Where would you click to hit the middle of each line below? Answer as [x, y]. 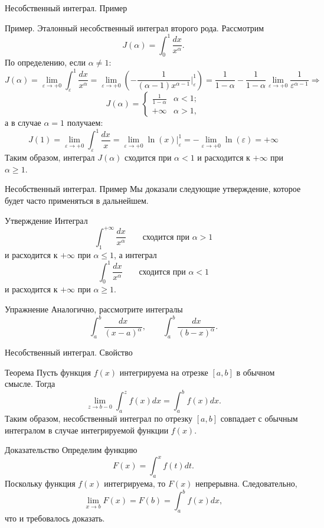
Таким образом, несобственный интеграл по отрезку [99, 418]
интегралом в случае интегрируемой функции [87, 430]
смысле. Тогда [30, 384]
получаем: [85, 123]
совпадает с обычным [259, 418]
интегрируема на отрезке [164, 372]
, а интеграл [135, 254]
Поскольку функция [40, 483]
